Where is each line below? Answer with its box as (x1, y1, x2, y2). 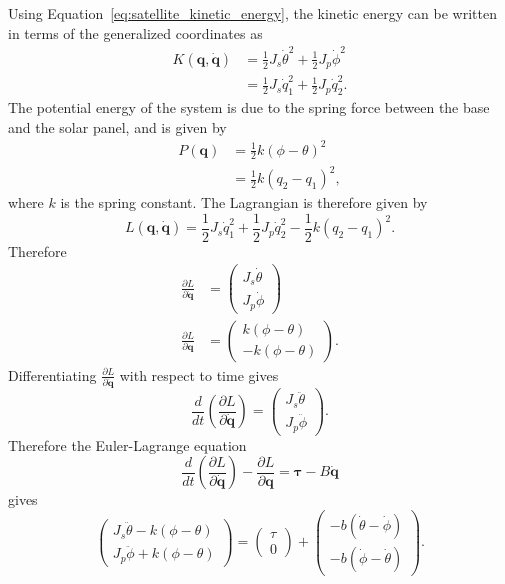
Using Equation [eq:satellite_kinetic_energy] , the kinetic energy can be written (8, 3, 497, 23)
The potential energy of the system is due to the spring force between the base (8, 96, 490, 117)
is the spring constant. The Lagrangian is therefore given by (60, 192, 428, 213)
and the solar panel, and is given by (8, 116, 227, 137)
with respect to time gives (119, 364, 279, 385)
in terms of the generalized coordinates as (8, 22, 263, 43)
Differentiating (8, 364, 97, 385)
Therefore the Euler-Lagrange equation (8, 434, 247, 455)
